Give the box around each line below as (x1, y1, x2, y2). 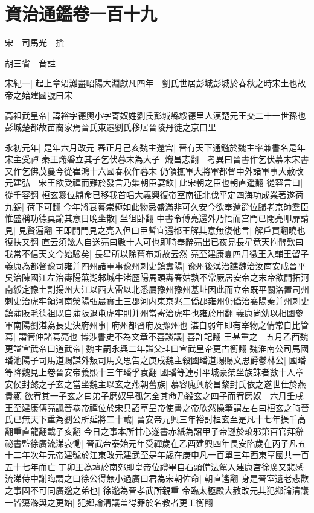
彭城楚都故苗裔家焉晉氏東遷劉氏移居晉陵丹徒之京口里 (5, 121, 216, 133)
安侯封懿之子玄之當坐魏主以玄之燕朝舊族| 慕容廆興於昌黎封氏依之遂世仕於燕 (5, 377, 306, 390)
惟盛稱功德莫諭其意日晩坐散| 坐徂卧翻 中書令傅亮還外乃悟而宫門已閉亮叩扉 (5, 212, 301, 225)
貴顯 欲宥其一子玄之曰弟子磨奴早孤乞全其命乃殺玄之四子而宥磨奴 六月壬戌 (5, 389, 304, 402)
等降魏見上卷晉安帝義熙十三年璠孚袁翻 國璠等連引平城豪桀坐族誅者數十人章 (5, 365, 304, 378)
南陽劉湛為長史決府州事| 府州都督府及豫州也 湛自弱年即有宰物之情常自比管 (13, 318, 309, 331)
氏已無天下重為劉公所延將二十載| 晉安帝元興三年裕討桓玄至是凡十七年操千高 (5, 413, 306, 425)
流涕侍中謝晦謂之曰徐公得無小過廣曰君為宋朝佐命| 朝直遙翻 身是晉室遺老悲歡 (5, 472, 309, 485)
